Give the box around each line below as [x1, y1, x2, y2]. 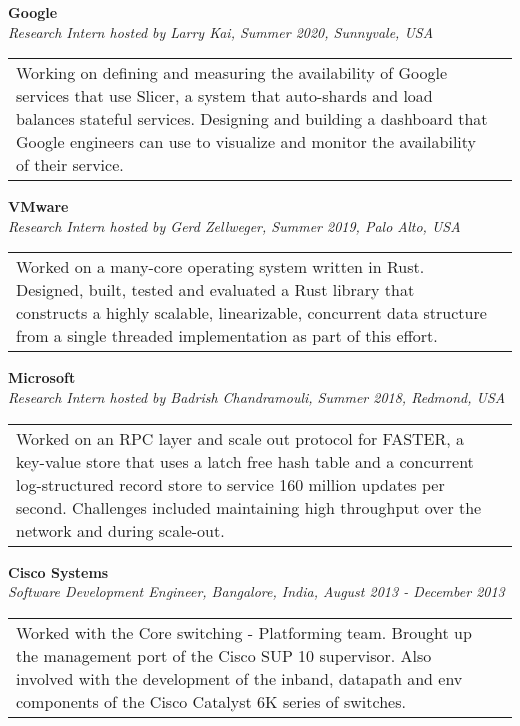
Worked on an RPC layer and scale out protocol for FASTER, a [16, 426, 465, 450]
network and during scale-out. [16, 518, 225, 542]
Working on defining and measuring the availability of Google [16, 61, 448, 85]
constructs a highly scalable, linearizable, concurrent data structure [16, 301, 487, 325]
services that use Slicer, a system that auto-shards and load [16, 84, 433, 108]
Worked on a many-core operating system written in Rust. [16, 255, 425, 279]
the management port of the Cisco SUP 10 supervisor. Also [16, 643, 432, 667]
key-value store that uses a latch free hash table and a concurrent [16, 449, 474, 473]
